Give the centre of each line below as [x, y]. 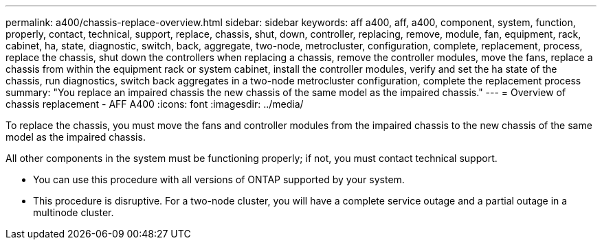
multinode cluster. [74, 212]
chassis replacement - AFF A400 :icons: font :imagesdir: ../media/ [155, 104]
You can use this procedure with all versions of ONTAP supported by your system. [219, 179]
